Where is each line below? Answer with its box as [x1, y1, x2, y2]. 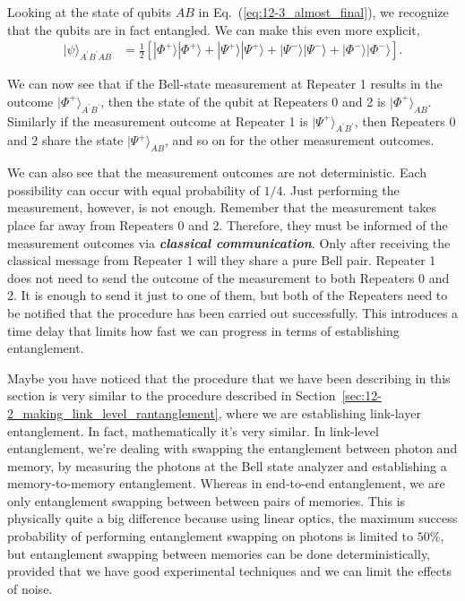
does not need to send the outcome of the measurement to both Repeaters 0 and [7, 268, 450, 287]
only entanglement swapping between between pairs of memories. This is [7, 491, 406, 510]
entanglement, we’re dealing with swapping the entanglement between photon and [7, 439, 458, 458]
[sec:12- [341, 386, 382, 405]
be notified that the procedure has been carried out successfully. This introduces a [7, 303, 459, 322]
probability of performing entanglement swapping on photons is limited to [7, 527, 414, 545]
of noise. [7, 579, 53, 597]
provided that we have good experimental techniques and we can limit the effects [7, 562, 452, 580]
